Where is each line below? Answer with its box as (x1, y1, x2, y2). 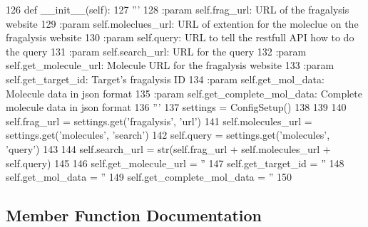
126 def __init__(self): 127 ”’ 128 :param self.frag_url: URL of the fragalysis (6, 2, 349, 16)
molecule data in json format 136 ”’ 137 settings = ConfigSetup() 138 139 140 (6, 100, 347, 115)
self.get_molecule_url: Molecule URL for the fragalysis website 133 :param (6, 58, 334, 73)
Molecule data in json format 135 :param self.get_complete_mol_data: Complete (6, 85, 362, 100)
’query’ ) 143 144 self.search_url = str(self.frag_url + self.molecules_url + (6, 141, 331, 156)
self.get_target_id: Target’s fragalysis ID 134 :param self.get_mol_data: (6, 71, 324, 86)
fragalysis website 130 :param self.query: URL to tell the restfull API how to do (6, 30, 354, 45)
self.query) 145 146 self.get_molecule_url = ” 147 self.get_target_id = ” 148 (6, 155, 344, 170)
